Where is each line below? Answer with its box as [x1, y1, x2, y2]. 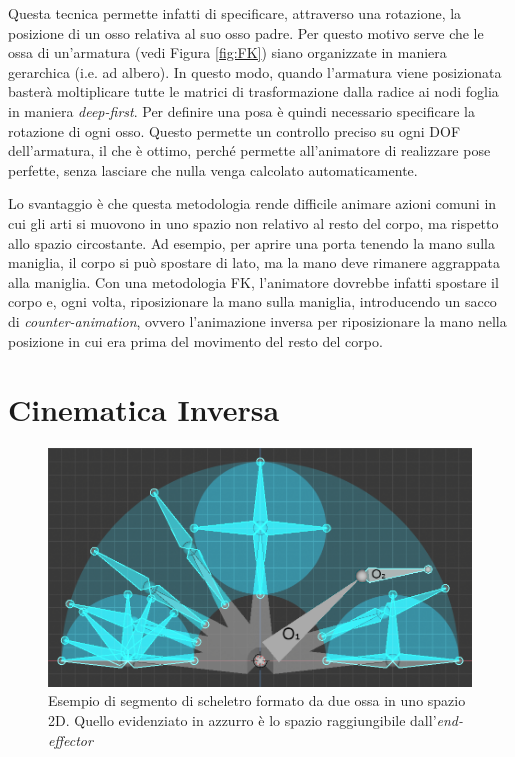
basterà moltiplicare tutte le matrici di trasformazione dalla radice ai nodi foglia [8, 81, 499, 102]
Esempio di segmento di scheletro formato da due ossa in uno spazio [48, 690, 466, 711]
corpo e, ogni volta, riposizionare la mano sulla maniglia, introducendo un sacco [8, 291, 497, 312]
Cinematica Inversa [8, 389, 280, 430]
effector [48, 729, 93, 750]
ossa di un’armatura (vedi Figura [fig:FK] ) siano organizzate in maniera [8, 42, 447, 63]
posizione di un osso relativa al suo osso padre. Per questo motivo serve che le [8, 22, 484, 43]
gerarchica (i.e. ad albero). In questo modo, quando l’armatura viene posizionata [8, 61, 502, 82]
